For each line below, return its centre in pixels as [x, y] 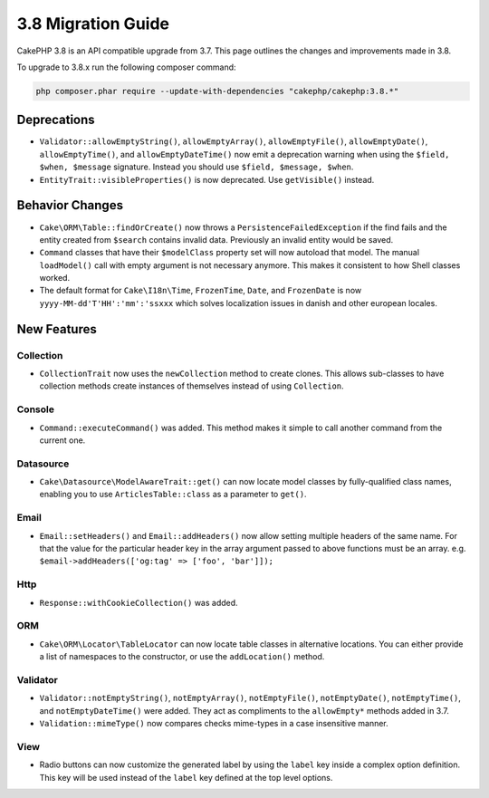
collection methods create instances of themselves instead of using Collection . [192, 386]
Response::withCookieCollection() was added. [139, 602]
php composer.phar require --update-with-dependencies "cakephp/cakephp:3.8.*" [217, 91]
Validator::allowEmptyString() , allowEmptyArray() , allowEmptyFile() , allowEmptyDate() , [234, 141]
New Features [57, 329]
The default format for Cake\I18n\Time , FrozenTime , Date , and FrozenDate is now [201, 291]
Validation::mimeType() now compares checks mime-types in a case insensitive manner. [214, 723]
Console [35, 409]
